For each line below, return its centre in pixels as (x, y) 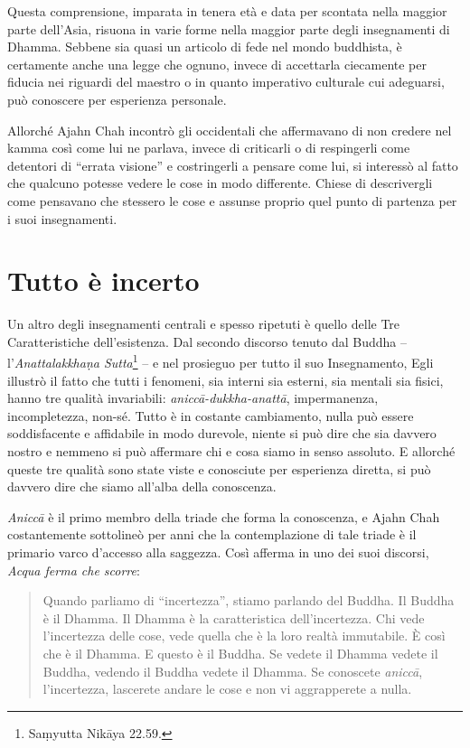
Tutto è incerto (103, 280)
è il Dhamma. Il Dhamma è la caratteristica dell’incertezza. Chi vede (234, 617)
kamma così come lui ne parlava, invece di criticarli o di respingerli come (209, 148)
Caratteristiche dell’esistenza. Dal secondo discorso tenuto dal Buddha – (207, 341)
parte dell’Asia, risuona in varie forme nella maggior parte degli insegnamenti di (229, 28)
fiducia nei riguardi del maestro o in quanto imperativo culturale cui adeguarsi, (226, 82)
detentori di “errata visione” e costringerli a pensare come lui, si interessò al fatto (233, 165)
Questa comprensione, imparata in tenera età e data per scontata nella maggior (227, 11)
